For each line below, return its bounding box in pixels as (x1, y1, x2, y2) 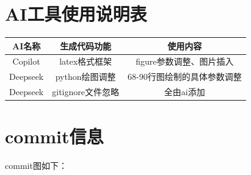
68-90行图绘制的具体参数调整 (127, 70, 242, 83)
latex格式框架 (59, 55, 112, 68)
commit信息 (5, 124, 104, 149)
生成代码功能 (60, 39, 112, 52)
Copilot (12, 55, 40, 68)
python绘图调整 (55, 70, 116, 83)
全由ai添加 (164, 85, 205, 98)
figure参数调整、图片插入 (136, 55, 234, 68)
